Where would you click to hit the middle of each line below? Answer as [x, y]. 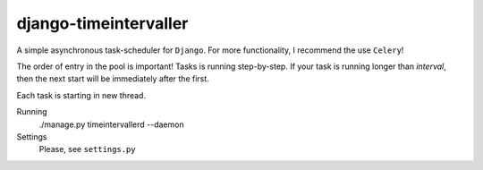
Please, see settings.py [87, 149]
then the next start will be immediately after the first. [113, 79]
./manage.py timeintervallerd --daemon [111, 124]
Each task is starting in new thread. [81, 95]
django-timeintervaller [102, 23]
